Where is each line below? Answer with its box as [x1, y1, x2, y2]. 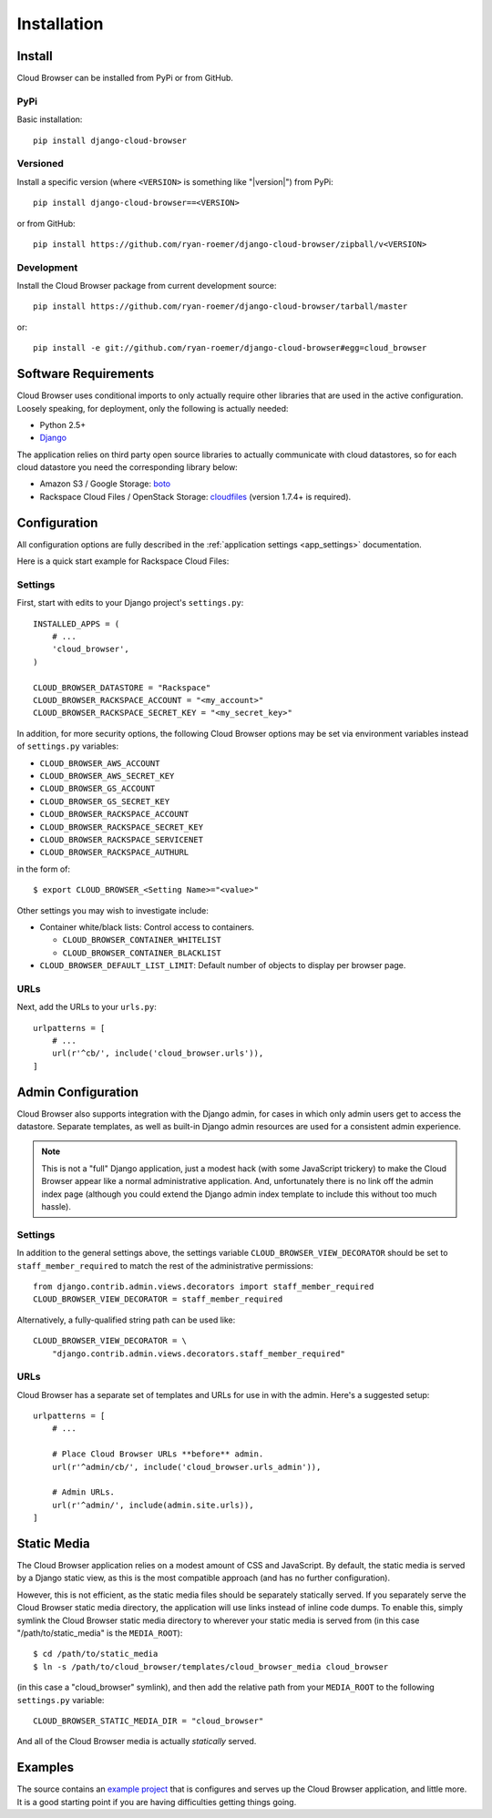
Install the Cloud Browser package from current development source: [16, 281, 277, 291]
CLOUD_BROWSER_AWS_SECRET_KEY [39, 771, 175, 781]
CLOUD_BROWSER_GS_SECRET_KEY [39, 796, 170, 806]
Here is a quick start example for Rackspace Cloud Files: [16, 556, 230, 567]
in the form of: [16, 863, 71, 874]
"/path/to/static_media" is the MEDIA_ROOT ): [16, 1628, 183, 1639]
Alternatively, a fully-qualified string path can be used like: [16, 1314, 236, 1325]
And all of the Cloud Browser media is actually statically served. [16, 1736, 257, 1747]
